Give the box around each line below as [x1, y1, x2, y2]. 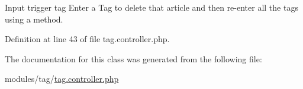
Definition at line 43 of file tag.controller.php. [5, 33, 170, 45]
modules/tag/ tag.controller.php [5, 72, 119, 85]
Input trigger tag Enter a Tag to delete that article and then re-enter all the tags [5, 1, 298, 13]
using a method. [5, 12, 63, 25]
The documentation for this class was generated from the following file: [5, 52, 262, 65]
